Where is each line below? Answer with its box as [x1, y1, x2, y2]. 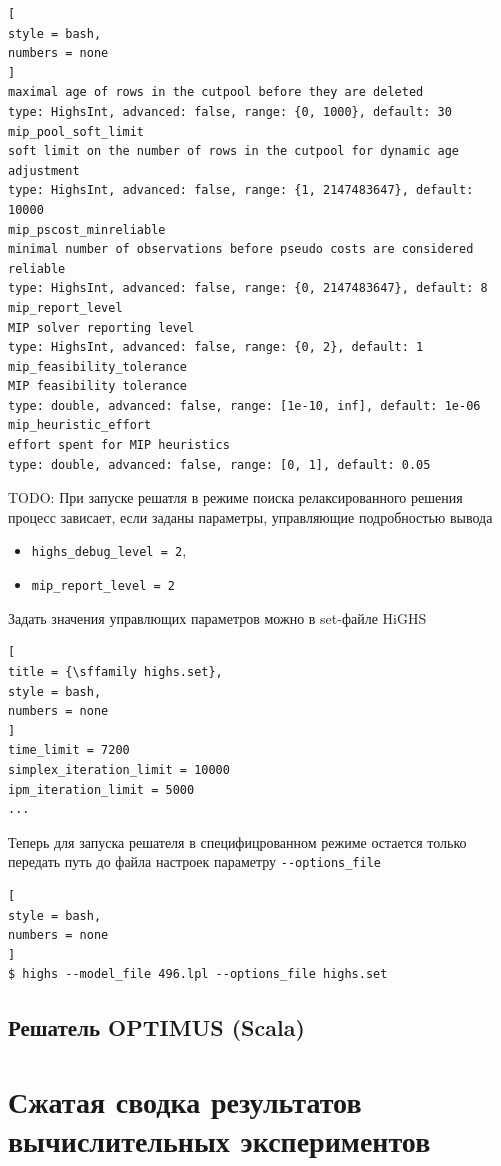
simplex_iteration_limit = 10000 [8, 762, 230, 777]
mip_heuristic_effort [8, 418, 152, 433]
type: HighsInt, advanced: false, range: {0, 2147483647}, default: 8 [8, 281, 488, 296]
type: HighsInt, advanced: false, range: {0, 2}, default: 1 [8, 340, 424, 355]
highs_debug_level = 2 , [31, 540, 187, 561]
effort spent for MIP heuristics [8, 438, 230, 453]
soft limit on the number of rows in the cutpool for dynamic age [8, 144, 460, 159]
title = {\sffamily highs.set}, [8, 664, 223, 679]
